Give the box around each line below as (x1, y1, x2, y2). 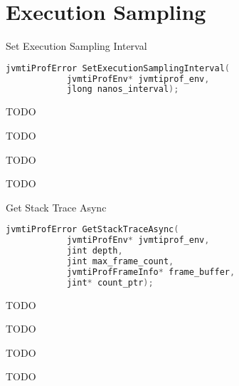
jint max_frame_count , (66, 256, 174, 266)
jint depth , (66, 246, 123, 256)
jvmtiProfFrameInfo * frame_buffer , (66, 266, 235, 277)
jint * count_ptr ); (66, 277, 154, 288)
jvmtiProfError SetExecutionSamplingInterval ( (6, 63, 230, 73)
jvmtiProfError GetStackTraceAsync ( (6, 224, 179, 235)
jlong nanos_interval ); (66, 84, 179, 95)
